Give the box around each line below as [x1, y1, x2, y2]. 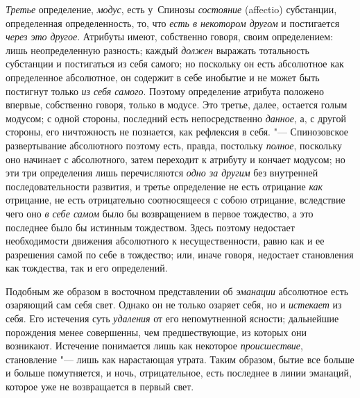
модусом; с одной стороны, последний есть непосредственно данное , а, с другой [6, 110, 346, 125]
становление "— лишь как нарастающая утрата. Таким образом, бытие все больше [6, 351, 354, 366]
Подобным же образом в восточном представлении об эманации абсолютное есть [6, 283, 349, 298]
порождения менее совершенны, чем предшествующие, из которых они [6, 324, 307, 339]
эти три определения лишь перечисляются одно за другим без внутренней [6, 165, 318, 180]
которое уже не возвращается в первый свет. [6, 379, 194, 394]
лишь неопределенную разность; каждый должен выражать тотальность [6, 42, 309, 57]
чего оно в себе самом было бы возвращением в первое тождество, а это [6, 206, 314, 220]
